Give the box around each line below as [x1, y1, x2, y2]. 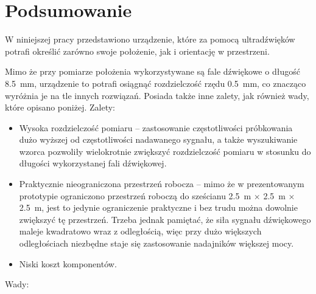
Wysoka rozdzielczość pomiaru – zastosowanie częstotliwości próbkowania [19, 121, 293, 134]
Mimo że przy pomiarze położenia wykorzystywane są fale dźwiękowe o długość [5, 65, 300, 78]
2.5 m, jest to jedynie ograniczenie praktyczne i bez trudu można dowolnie [19, 201, 298, 214]
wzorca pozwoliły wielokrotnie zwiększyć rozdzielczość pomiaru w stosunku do [19, 145, 311, 157]
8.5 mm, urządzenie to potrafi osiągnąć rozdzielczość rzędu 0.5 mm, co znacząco [5, 77, 306, 89]
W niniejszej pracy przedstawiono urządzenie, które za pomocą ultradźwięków [5, 33, 295, 46]
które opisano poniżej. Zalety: [5, 101, 115, 114]
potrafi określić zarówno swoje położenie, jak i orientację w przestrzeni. [5, 44, 270, 57]
